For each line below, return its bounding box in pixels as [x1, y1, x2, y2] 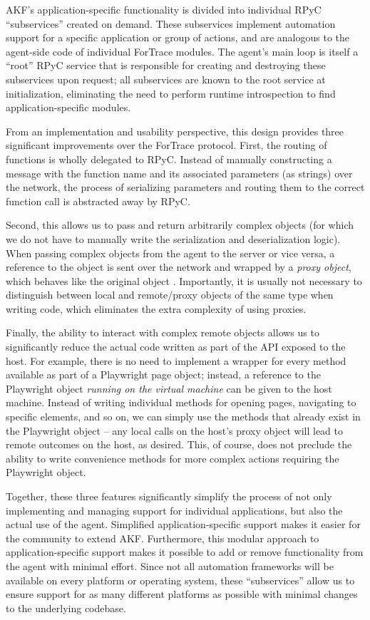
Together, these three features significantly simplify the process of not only [6, 489, 332, 503]
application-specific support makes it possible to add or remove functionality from [6, 544, 364, 559]
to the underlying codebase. [6, 600, 126, 615]
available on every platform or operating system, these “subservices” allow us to [6, 572, 355, 587]
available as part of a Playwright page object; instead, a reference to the [6, 367, 321, 382]
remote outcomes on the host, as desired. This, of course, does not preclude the [6, 437, 352, 452]
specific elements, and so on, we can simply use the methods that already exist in [6, 409, 361, 424]
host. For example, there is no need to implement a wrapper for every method [6, 353, 346, 368]
